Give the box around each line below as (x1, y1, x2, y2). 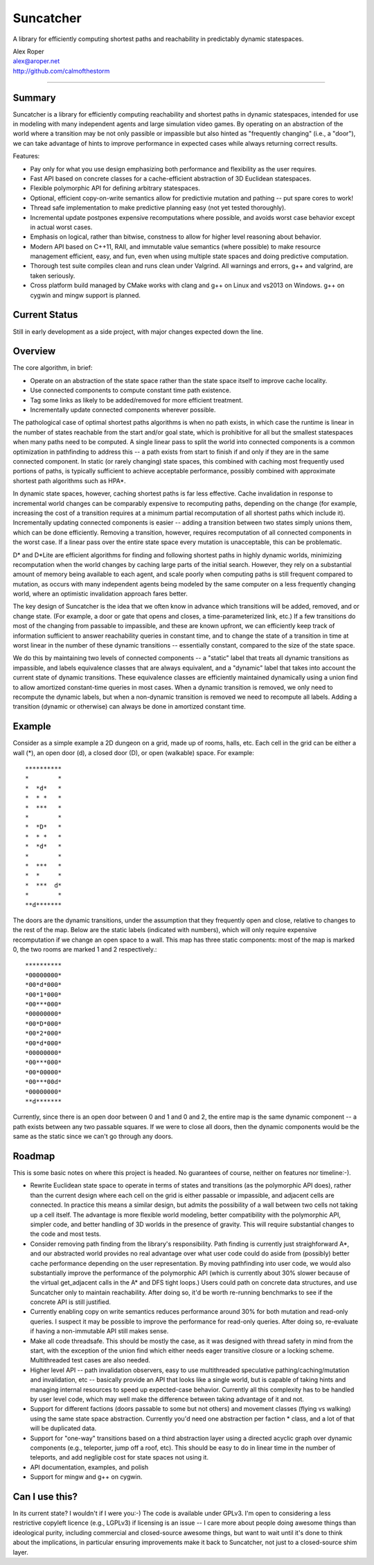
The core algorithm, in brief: (12, 364, 93, 372)
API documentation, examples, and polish (30, 1463, 149, 1471)
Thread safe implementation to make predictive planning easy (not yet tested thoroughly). (30, 203, 287, 212)
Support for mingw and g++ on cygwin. (30, 1473, 143, 1481)
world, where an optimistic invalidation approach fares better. (12, 590, 188, 598)
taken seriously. (30, 271, 75, 280)
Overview (12, 346, 56, 357)
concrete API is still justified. (30, 1298, 111, 1306)
